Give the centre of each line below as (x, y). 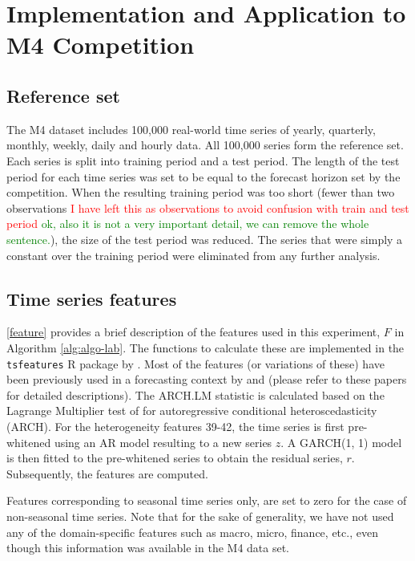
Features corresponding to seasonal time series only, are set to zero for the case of (207, 500)
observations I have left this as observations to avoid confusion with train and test (208, 207)
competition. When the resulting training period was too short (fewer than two (201, 192)
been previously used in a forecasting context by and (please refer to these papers (207, 379)
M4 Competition (101, 45)
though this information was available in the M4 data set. (148, 548)
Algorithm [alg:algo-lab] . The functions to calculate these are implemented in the (205, 347)
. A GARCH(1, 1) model (341, 442)
